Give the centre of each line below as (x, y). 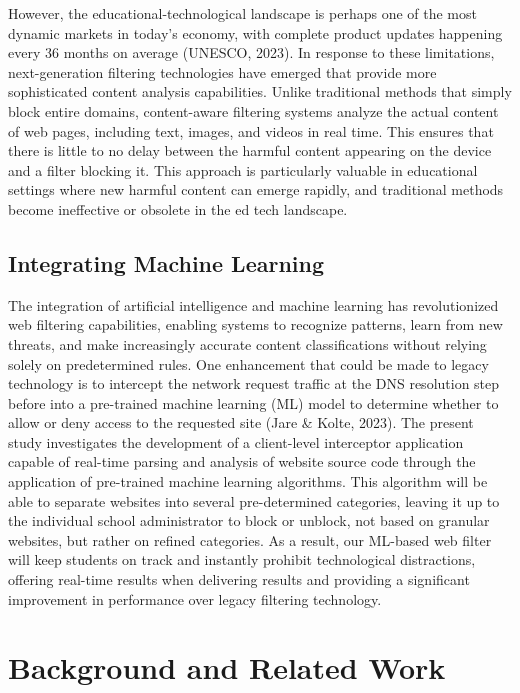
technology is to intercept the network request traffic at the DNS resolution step (254, 383)
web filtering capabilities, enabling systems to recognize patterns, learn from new (255, 324)
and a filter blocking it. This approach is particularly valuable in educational (243, 169)
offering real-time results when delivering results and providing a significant (239, 579)
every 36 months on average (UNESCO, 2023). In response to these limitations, (251, 52)
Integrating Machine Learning (166, 262)
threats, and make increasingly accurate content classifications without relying (247, 343)
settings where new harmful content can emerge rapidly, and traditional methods (256, 189)
